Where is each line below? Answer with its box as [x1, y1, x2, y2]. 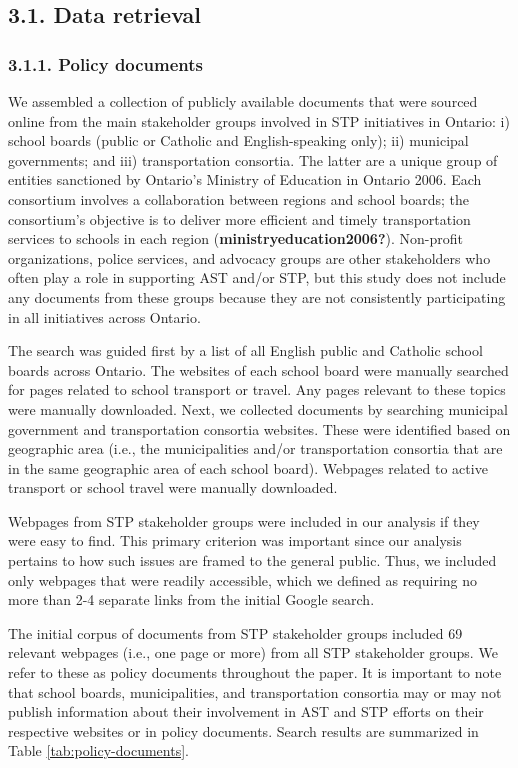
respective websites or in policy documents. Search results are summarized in [8, 720, 479, 741]
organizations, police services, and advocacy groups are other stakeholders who [8, 247, 491, 268]
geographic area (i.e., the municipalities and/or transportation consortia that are [8, 438, 503, 459]
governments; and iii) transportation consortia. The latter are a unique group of [8, 149, 498, 170]
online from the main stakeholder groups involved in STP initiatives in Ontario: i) [8, 110, 510, 131]
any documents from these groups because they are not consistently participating [8, 286, 506, 307]
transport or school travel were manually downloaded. [8, 477, 338, 498]
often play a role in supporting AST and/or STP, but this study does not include [8, 267, 506, 288]
